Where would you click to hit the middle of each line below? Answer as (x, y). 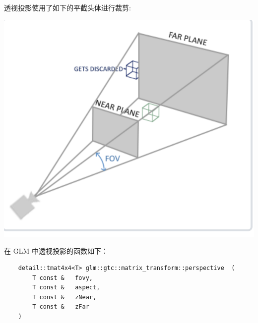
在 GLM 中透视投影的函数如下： (56, 251)
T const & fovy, (63, 278)
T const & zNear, (64, 297)
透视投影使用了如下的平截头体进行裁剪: (67, 7)
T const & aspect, (66, 288)
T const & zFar (61, 307)
